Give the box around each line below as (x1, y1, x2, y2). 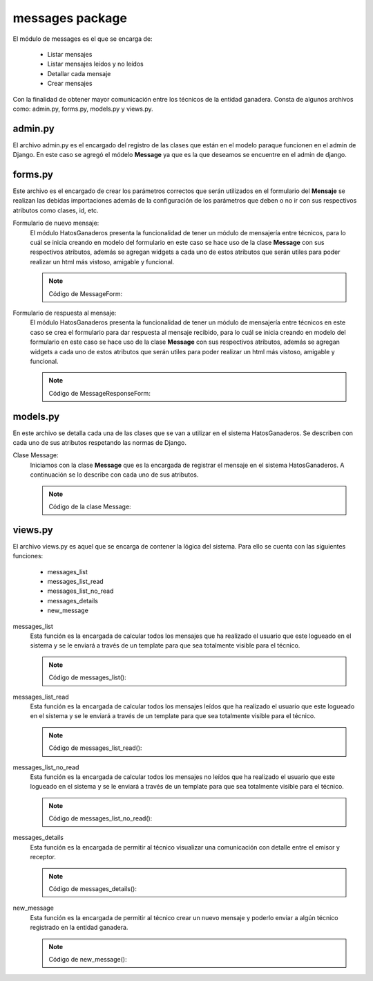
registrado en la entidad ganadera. (30, 924, 128, 932)
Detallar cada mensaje (47, 69, 111, 77)
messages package (12, 10, 128, 26)
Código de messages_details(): (48, 885, 137, 893)
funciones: (12, 552, 44, 560)
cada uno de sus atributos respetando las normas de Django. (12, 439, 186, 447)
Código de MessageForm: (48, 289, 123, 297)
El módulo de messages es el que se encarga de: (12, 35, 153, 43)
